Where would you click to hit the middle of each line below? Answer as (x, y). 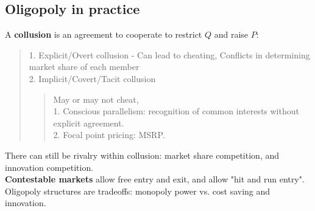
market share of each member (84, 67)
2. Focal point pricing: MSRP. (109, 135)
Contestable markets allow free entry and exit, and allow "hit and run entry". (155, 179)
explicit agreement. (89, 123)
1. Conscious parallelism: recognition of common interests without (176, 111)
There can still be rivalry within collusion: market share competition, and (142, 155)
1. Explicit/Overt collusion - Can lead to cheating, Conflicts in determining (169, 54)
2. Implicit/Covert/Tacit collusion (92, 78)
